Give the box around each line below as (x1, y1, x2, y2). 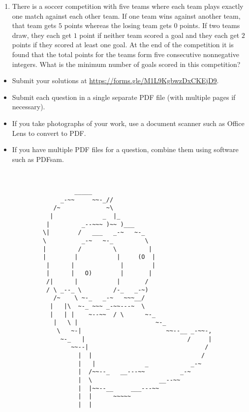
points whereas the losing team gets (64, 20, 172, 31)
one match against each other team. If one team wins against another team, (12, 10, 241, 21)
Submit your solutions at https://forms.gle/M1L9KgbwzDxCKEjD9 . (12, 75, 219, 86)
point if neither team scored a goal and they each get (79, 30, 240, 40)
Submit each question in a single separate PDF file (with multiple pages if (12, 92, 236, 102)
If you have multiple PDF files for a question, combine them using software (12, 144, 239, 155)
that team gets (12, 20, 57, 31)
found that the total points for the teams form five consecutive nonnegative (12, 49, 239, 59)
